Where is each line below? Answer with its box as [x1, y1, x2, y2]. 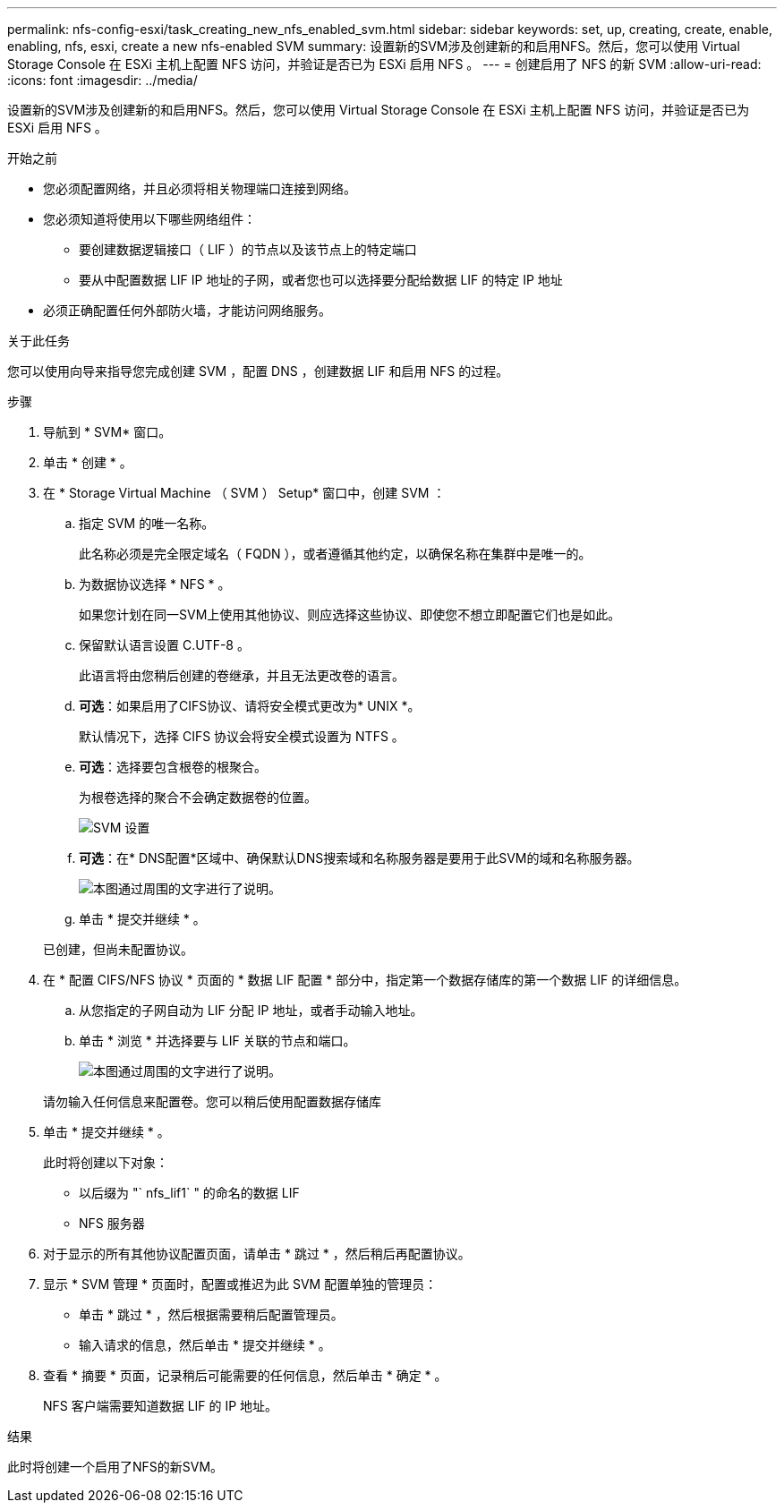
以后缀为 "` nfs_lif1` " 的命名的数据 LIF [79, 1185, 300, 1200]
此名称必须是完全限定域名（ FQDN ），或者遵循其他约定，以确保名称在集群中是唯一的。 [79, 546, 592, 561]
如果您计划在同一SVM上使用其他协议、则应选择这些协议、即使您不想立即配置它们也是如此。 [79, 607, 621, 622]
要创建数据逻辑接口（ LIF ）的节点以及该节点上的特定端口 [79, 242, 417, 257]
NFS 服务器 [79, 1216, 145, 1231]
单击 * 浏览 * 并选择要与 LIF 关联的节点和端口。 [79, 1033, 356, 1048]
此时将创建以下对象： [43, 1155, 168, 1170]
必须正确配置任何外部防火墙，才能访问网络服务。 [43, 303, 331, 318]
